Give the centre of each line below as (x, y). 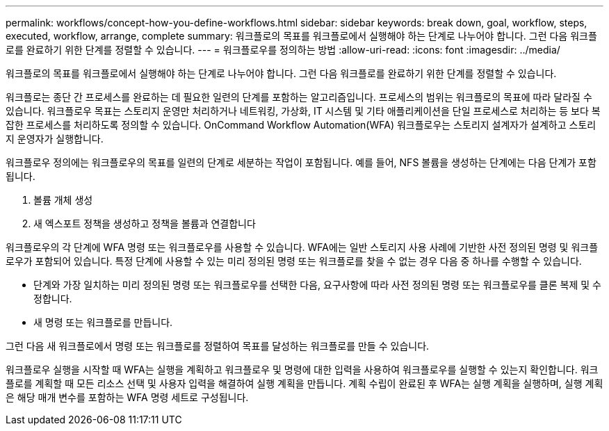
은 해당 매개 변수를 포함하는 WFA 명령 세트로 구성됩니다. (127, 397)
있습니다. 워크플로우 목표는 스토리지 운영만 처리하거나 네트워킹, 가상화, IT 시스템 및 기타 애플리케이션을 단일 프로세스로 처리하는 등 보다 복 (303, 111)
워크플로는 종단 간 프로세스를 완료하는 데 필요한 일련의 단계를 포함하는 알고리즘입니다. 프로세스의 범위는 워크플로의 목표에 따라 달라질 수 (299, 97)
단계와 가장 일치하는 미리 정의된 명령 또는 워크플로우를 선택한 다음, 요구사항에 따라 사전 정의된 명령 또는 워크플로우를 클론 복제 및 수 (317, 285)
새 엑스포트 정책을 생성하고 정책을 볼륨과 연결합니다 (145, 223)
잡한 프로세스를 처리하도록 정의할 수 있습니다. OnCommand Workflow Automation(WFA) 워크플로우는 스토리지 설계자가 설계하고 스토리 (301, 125)
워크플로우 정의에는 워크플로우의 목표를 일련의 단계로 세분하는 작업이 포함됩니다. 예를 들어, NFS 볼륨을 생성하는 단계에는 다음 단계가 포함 (301, 162)
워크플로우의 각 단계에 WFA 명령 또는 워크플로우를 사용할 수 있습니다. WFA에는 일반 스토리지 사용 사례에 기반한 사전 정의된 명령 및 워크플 (302, 247)
